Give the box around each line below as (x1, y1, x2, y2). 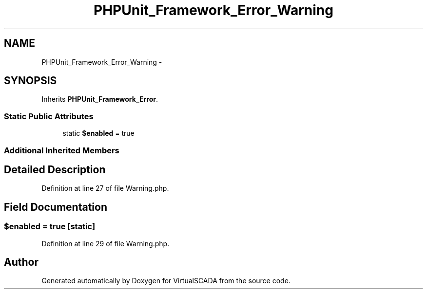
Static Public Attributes (4, 111, 94, 121)
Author (4, 256, 39, 269)
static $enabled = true (62, 129, 135, 138)
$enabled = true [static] (4, 221, 96, 232)
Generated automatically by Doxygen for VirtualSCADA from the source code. (41, 276, 291, 285)
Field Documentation (4, 201, 107, 213)
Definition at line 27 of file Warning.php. (41, 184, 169, 193)
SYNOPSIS (4, 74, 57, 87)
